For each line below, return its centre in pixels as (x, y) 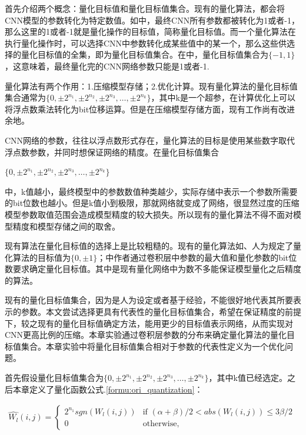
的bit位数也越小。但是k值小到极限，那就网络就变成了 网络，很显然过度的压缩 (152, 203)
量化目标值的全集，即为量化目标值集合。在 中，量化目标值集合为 (144, 54)
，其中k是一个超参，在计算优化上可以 (223, 97)
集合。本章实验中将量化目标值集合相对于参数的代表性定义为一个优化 (153, 346)
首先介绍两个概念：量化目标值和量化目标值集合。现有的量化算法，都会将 (145, 8)
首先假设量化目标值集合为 (54, 378)
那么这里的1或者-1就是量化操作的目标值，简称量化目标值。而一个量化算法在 (150, 31)
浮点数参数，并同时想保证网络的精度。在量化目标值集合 (112, 152)
